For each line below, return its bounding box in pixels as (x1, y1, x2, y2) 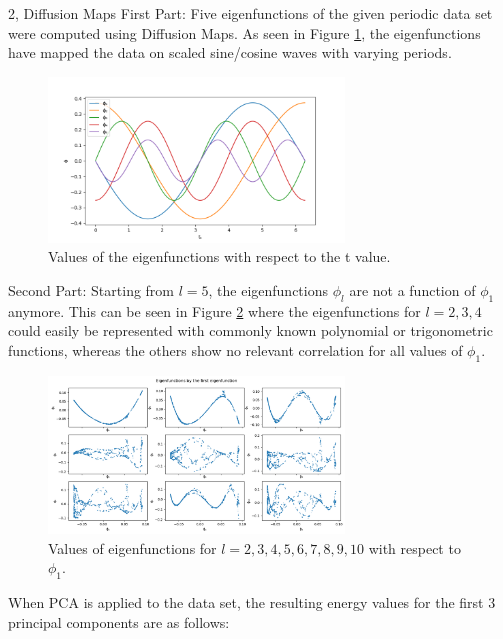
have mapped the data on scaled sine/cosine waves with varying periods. (8, 42, 452, 63)
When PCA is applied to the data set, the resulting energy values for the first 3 (8, 592, 496, 613)
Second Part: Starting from (8, 280, 175, 301)
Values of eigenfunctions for (48, 537, 217, 558)
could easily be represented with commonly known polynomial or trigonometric (8, 320, 493, 341)
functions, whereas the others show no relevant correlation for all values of (8, 340, 463, 361)
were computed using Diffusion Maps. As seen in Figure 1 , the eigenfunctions (8, 22, 481, 43)
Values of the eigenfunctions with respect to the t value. (48, 246, 391, 267)
